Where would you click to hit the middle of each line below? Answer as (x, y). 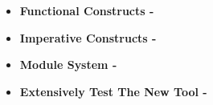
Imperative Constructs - (88, 37)
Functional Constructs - (87, 10)
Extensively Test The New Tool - (113, 91)
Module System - (68, 65)
